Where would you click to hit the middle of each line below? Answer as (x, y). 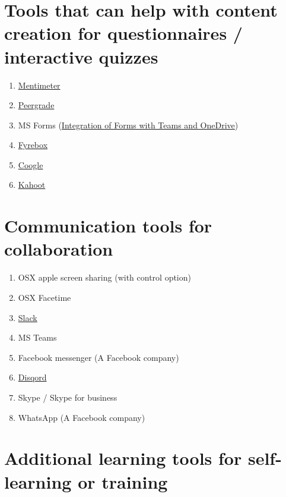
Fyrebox (33, 145)
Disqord (32, 377)
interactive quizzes (81, 56)
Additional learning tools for (123, 458)
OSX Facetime (45, 297)
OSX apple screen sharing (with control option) (104, 277)
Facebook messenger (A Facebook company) (98, 357)
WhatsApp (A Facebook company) (82, 417)
